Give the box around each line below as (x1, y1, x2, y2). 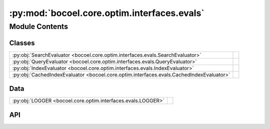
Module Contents (9, 22, 68, 31)
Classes (9, 38, 35, 47)
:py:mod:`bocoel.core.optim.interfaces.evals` (9, 7, 204, 18)
